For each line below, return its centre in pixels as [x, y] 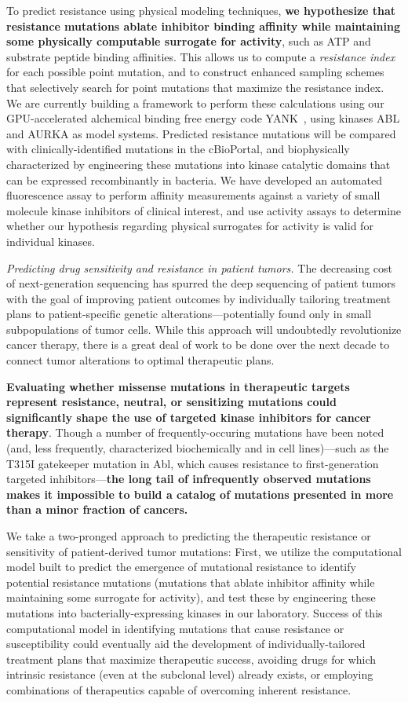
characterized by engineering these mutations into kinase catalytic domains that [199, 164]
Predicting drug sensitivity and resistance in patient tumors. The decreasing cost [200, 267]
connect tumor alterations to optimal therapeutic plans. [140, 360]
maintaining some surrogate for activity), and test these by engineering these [191, 597]
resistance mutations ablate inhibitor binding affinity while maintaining [204, 26]
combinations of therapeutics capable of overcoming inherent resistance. [179, 689]
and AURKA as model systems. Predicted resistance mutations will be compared [201, 133]
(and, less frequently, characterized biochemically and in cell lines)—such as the [198, 448]
